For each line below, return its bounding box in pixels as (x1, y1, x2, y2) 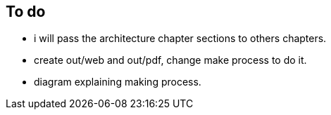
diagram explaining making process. (34, 76, 201, 88)
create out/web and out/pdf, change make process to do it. (34, 54, 307, 67)
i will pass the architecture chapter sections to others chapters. (34, 32, 327, 45)
